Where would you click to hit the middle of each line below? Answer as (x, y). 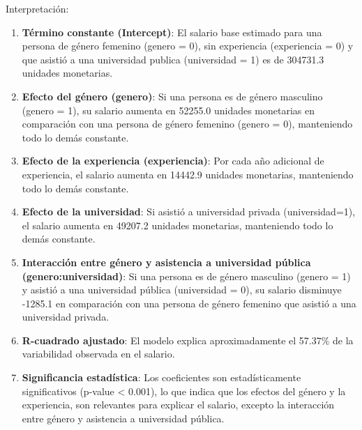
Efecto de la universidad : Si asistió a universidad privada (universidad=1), (189, 212)
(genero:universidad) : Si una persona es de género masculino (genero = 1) (186, 276)
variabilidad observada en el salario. (98, 354)
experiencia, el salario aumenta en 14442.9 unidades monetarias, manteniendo (188, 174)
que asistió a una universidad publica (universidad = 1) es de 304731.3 (173, 59)
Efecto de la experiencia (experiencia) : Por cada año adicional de (173, 161)
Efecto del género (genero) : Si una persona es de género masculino (172, 96)
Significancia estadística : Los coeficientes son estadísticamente (161, 377)
